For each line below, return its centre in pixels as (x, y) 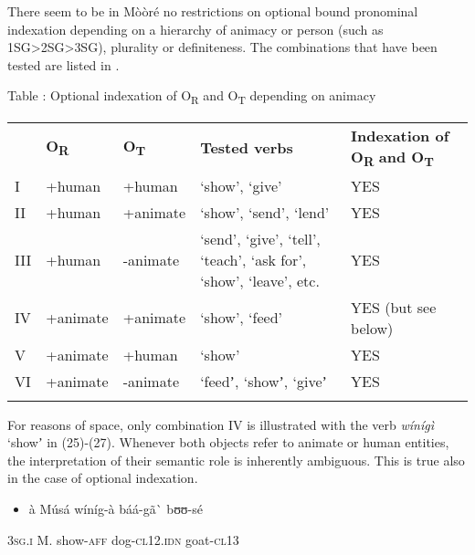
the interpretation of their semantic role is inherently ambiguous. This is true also (236, 460)
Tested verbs (247, 147)
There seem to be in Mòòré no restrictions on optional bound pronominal (213, 11)
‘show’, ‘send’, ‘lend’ (265, 212)
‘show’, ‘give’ (241, 185)
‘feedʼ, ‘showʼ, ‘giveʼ (264, 381)
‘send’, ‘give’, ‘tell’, (260, 238)
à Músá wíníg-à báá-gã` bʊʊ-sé (116, 509)
